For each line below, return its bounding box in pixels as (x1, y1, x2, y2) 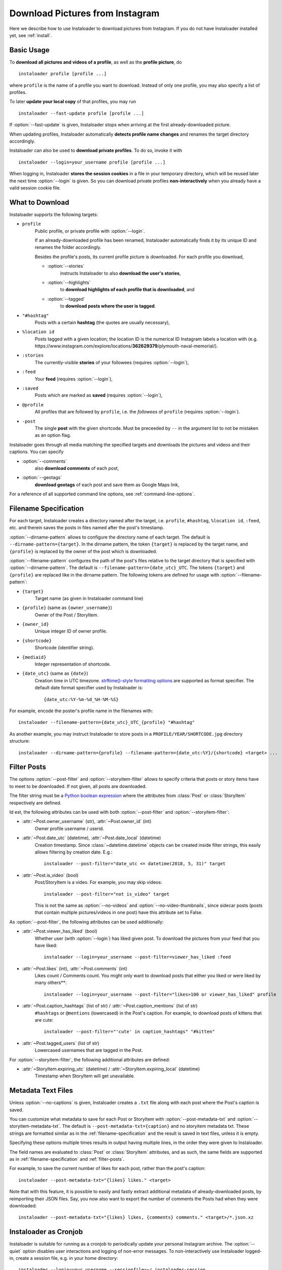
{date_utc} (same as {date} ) (22, 671, 88, 677)
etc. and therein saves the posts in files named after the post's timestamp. (9, 525, 164, 531)
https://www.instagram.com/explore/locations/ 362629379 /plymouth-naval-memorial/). (34, 343, 218, 349)
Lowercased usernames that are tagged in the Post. (34, 1047, 143, 1054)
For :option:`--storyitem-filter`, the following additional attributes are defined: (9, 1057, 170, 1063)
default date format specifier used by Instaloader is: (34, 685, 143, 691)
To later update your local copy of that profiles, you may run (9, 99, 136, 105)
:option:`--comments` (22, 458, 67, 464)
